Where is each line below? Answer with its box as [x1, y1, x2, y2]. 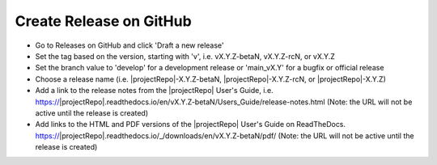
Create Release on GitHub [15, 12, 192, 30]
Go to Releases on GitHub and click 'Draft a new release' [35, 40, 224, 50]
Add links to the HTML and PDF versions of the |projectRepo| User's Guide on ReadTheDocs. [35, 120, 346, 129]
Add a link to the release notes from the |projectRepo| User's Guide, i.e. [35, 86, 274, 95]
